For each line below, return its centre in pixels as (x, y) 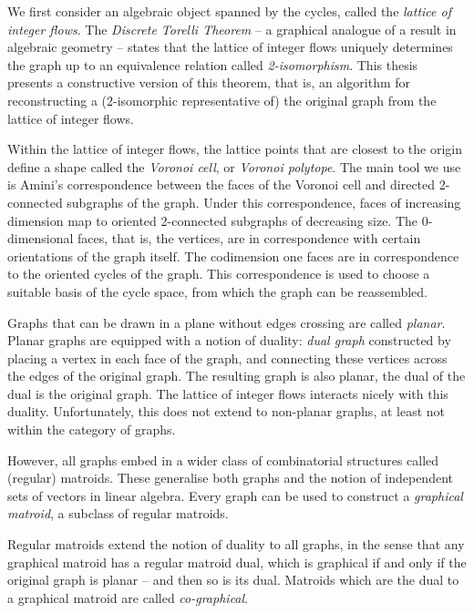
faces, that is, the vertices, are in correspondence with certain (249, 238)
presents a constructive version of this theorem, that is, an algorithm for (209, 82)
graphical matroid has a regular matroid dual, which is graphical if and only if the (237, 562)
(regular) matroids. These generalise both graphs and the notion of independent (230, 478)
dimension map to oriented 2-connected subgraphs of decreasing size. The (213, 220)
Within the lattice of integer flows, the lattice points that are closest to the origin (235, 149)
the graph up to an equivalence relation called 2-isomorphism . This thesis (213, 64)
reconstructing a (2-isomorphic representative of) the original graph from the (222, 100)
